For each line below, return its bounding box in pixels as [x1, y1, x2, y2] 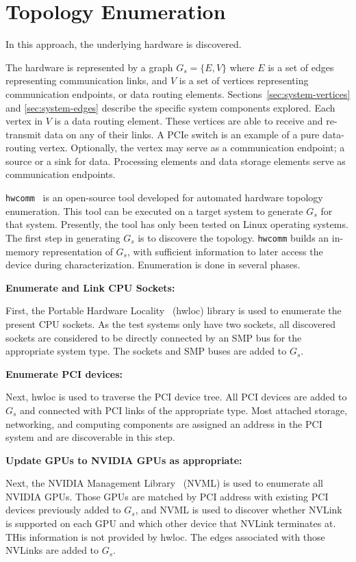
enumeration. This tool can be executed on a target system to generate [5, 203, 303, 218]
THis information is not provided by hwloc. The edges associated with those [5, 529, 325, 544]
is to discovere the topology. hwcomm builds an [138, 230, 329, 244]
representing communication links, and [5, 73, 168, 88]
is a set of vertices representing [179, 73, 309, 88]
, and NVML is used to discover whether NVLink [135, 502, 342, 517]
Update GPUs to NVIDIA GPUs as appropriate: [5, 452, 242, 467]
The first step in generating [5, 230, 120, 244]
